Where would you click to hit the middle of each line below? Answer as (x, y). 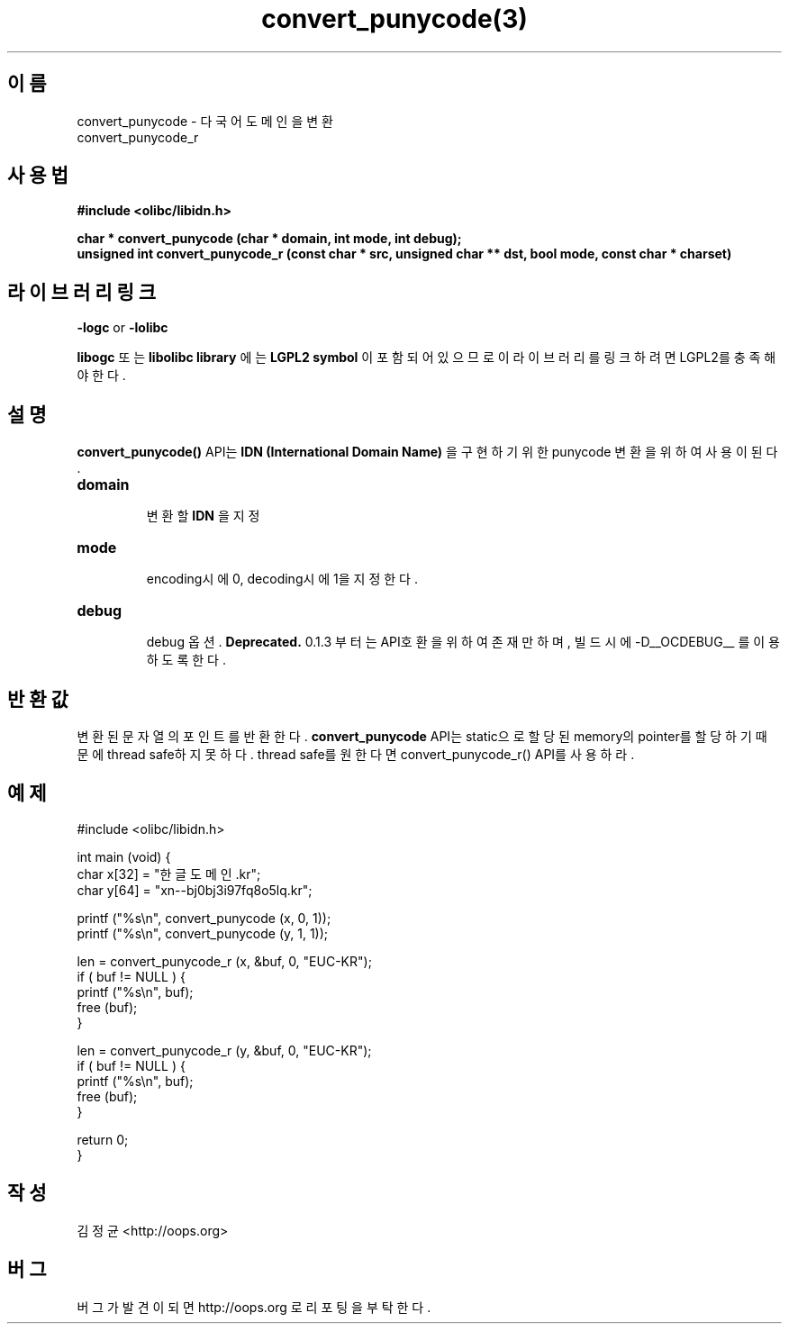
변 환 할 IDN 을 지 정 (203, 516)
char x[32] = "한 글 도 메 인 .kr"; (169, 874)
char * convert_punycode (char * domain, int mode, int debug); (269, 239)
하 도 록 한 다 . (186, 660)
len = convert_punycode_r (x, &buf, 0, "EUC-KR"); (224, 961)
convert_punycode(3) (394, 19)
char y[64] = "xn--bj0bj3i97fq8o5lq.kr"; (195, 890)
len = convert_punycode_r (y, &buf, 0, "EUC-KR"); (224, 1050)
